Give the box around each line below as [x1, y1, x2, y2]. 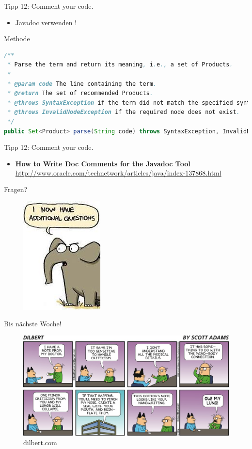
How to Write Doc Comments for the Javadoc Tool [15, 158, 190, 168]
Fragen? [4, 184, 28, 194]
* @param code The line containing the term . [7, 80, 157, 87]
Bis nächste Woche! [4, 319, 62, 329]
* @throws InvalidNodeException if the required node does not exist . [7, 109, 240, 116]
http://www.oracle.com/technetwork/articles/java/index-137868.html [15, 168, 221, 178]
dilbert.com [23, 437, 57, 448]
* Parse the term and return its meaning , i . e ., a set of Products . [7, 61, 233, 68]
